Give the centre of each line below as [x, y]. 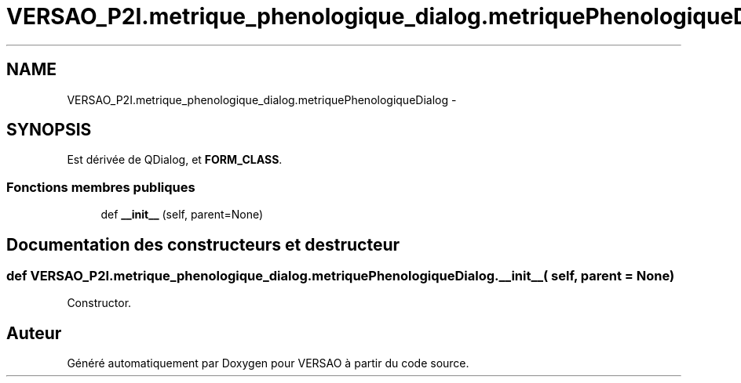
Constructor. [99, 303]
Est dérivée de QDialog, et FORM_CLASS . [175, 160]
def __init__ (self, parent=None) [182, 215]
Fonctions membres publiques [101, 187]
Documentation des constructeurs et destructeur [203, 244]
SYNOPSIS [49, 130]
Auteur [34, 333]
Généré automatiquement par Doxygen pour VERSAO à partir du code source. [268, 363]
